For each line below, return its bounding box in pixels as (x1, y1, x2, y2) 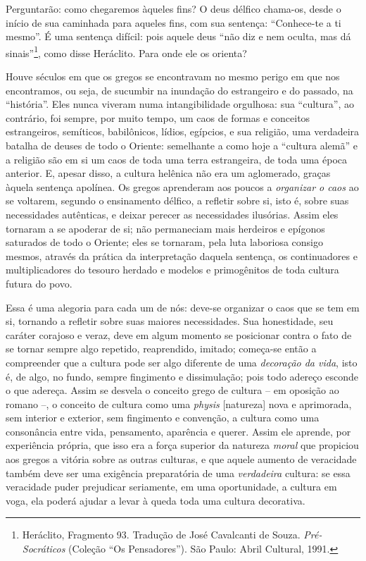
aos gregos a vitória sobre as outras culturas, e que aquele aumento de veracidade (6, 452, 357, 467)
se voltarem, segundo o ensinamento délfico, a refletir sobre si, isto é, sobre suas (6, 193, 349, 208)
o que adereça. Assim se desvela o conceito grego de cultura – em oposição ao (6, 383, 339, 397)
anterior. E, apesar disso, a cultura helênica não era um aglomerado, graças (6, 166, 331, 180)
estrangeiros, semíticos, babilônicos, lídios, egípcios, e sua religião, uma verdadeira (6, 124, 360, 139)
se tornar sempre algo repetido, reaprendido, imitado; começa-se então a (6, 341, 317, 356)
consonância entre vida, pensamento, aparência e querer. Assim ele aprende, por (6, 424, 351, 438)
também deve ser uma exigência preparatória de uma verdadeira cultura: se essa (6, 465, 351, 480)
